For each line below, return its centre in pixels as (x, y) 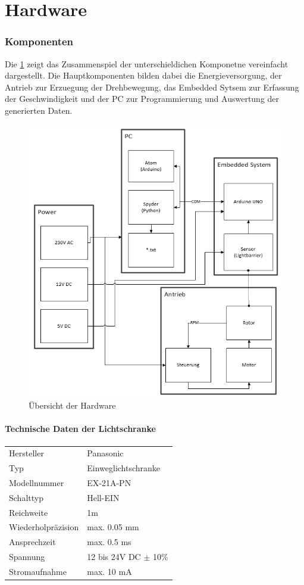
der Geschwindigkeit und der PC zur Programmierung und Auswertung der (142, 99)
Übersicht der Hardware (72, 405)
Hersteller (26, 453)
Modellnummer (37, 482)
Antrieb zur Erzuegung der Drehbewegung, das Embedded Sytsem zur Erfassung (152, 87)
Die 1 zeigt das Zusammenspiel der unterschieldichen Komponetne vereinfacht (147, 63)
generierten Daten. (39, 110)
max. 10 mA (109, 572)
